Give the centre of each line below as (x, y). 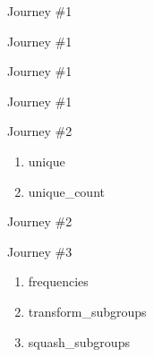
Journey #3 (40, 251)
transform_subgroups (87, 311)
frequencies (58, 281)
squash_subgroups (79, 341)
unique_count (66, 191)
